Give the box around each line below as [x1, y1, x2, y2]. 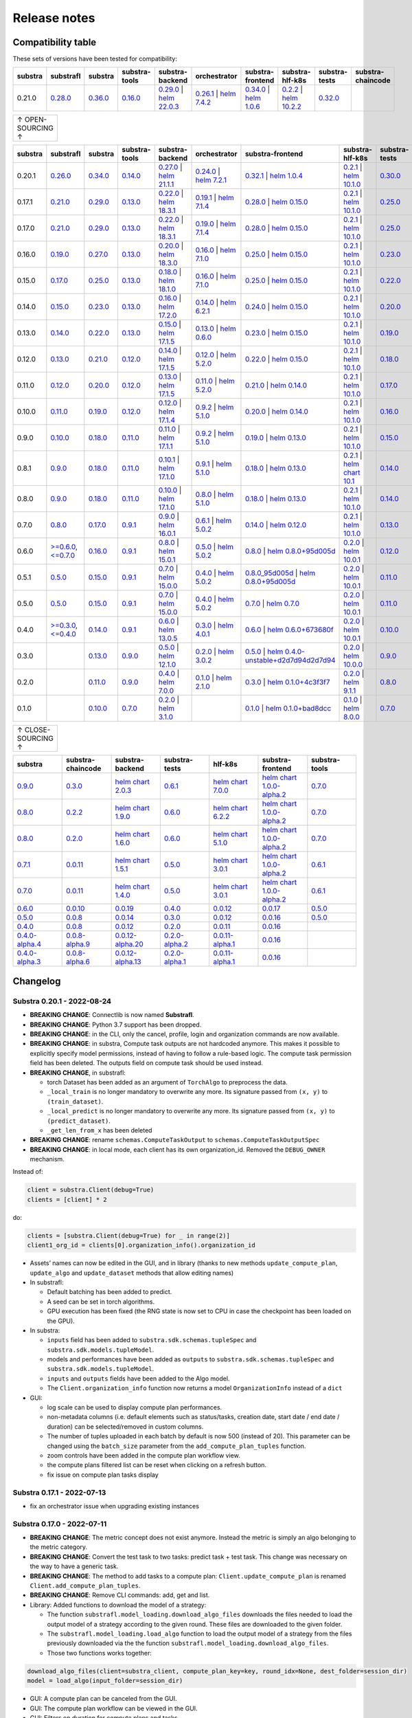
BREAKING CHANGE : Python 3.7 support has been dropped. [30, 1020, 202, 1029]
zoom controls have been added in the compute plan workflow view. [47, 1451, 240, 1460]
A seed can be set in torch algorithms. [47, 1297, 155, 1306]
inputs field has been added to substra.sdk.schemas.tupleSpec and [47, 1336, 257, 1344]
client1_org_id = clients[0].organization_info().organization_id [27, 1241, 255, 1249]
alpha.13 [115, 957, 141, 967]
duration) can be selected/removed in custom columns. [47, 1423, 204, 1431]
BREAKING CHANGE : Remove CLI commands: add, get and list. [30, 1591, 210, 1599]
